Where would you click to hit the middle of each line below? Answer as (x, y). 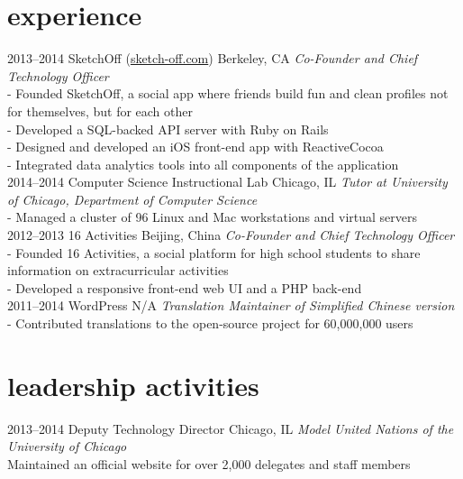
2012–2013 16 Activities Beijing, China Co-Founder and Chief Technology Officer (231, 235)
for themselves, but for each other (100, 111)
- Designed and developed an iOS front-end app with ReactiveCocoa (195, 147)
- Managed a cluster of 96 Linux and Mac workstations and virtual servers (212, 217)
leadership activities (133, 385)
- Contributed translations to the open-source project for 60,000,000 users (210, 323)
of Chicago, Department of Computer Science (132, 199)
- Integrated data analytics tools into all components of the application (203, 164)
